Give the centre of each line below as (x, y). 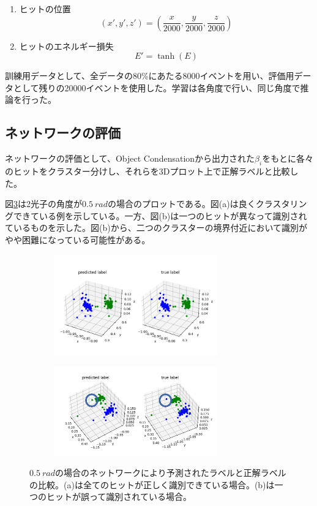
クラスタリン (281, 204)
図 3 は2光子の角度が (43, 204)
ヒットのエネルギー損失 (66, 46)
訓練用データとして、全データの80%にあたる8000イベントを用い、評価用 (150, 76)
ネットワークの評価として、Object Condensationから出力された (130, 158)
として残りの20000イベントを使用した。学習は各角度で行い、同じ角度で (157, 87)
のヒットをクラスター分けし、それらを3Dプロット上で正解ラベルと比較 (147, 171)
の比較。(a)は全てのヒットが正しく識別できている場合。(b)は (152, 484)
